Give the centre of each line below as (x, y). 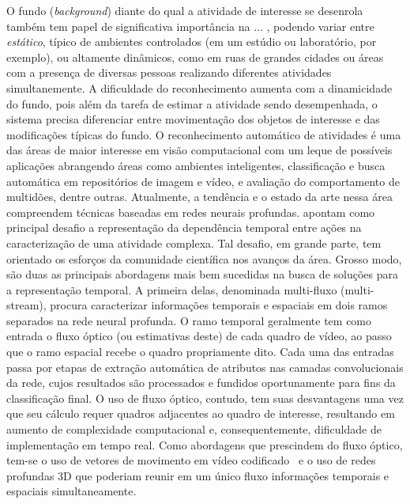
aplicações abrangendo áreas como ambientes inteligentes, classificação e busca (196, 165)
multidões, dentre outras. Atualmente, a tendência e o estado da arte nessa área (199, 197)
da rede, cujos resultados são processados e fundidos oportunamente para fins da (201, 383)
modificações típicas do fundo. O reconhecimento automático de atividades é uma (204, 134)
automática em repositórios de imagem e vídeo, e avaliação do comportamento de (203, 181)
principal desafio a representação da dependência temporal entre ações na (184, 227)
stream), (26, 305)
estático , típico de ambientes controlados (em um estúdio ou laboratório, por (192, 42)
